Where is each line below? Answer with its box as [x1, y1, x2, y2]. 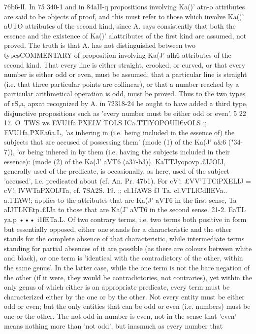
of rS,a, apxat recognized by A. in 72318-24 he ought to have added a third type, [4, 98, 248, 108]
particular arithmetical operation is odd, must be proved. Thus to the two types [4, 88, 246, 99]
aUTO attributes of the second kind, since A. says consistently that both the [4, 21, 236, 31]
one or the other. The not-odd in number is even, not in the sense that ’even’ [4, 311, 237, 321]
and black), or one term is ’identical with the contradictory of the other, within [4, 253, 243, 263]
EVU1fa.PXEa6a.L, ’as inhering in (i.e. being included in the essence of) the [4, 127, 235, 137]
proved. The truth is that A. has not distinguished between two [4, 40, 195, 50]
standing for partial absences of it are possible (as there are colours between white [4, 243, 252, 253]
